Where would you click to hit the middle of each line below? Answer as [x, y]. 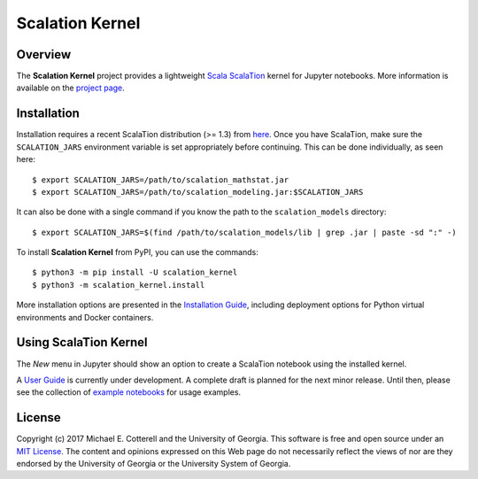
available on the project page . [71, 88]
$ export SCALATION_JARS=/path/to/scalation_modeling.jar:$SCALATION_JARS [198, 192]
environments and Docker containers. [85, 317]
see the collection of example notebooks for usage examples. [129, 392]
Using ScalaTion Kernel [82, 342]
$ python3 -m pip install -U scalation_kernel [135, 273]
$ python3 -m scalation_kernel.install [119, 285]
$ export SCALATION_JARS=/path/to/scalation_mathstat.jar [161, 180]
